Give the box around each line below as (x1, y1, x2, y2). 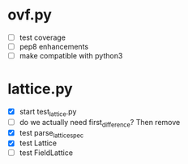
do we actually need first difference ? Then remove (19, 117, 181, 129)
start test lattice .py (19, 107, 77, 119)
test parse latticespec (19, 127, 84, 140)
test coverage (19, 32, 66, 42)
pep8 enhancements (19, 42, 89, 51)
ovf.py (7, 6, 52, 24)
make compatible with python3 (19, 51, 123, 61)
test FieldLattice (19, 148, 74, 158)
